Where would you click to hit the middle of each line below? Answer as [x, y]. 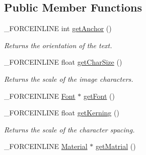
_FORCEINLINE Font [40, 96]
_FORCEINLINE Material [46, 146]
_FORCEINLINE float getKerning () [62, 113]
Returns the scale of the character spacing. [69, 129]
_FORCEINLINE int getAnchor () [58, 28]
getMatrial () [116, 146]
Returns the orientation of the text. [58, 45]
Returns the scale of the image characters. [69, 79]
